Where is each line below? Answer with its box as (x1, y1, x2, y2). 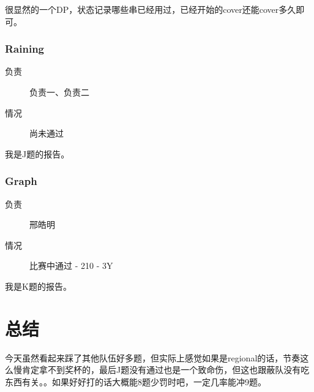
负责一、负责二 (29, 86, 89, 98)
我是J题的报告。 (5, 147, 70, 160)
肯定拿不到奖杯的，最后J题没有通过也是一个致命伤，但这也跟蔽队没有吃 (21, 363, 310, 376)
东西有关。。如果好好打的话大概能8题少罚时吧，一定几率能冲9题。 (5, 375, 266, 388)
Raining (5, 41, 45, 56)
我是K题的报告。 (5, 279, 72, 292)
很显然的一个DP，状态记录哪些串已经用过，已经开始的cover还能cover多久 (5, 3, 296, 15)
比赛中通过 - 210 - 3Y (29, 259, 113, 272)
